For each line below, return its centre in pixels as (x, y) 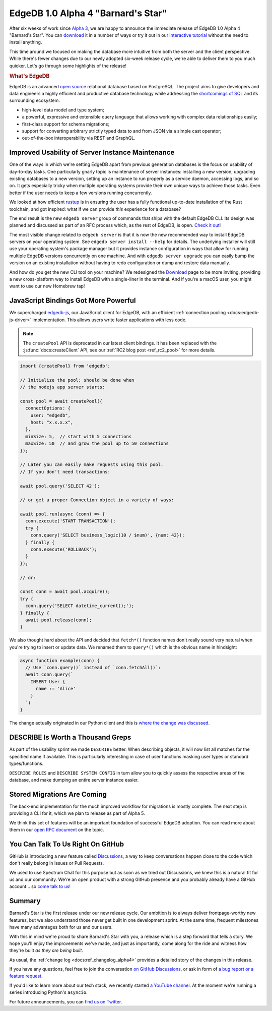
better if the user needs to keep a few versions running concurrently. (81, 193)
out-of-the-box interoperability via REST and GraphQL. (79, 138)
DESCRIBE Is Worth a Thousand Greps (70, 737)
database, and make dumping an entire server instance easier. (74, 780)
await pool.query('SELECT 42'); (60, 486)
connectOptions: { (48, 408)
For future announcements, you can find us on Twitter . (66, 1001)
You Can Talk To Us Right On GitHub (67, 844)
